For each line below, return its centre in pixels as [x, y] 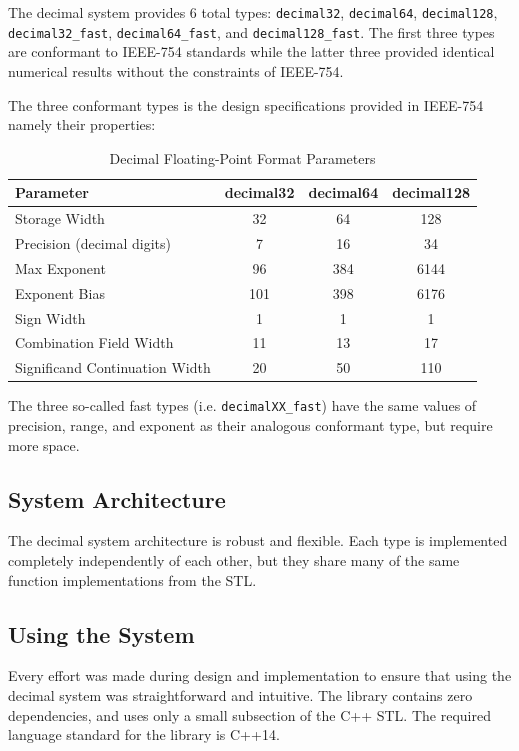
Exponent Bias [60, 292]
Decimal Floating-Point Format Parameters [242, 157]
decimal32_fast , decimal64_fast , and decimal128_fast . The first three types [251, 31]
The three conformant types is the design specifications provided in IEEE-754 [246, 104]
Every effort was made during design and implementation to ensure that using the [260, 675]
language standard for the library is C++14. [144, 734]
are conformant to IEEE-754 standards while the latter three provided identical [251, 51]
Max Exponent [60, 267]
